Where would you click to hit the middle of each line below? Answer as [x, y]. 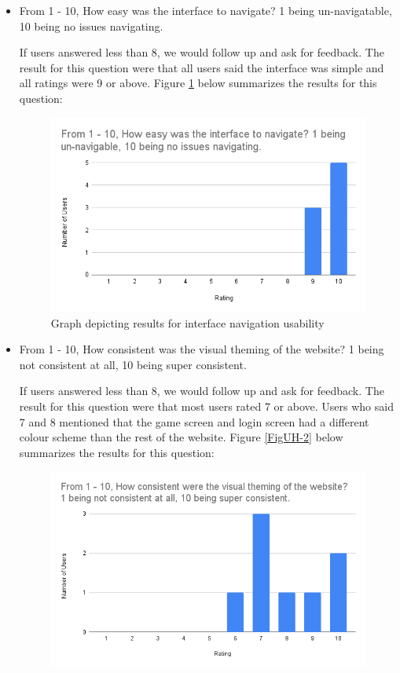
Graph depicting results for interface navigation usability [187, 322]
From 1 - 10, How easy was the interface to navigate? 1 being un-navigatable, [206, 10]
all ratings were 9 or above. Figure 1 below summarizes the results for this [198, 83]
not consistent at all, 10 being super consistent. [133, 364]
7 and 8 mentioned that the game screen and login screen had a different [194, 421]
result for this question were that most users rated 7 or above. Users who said [206, 406]
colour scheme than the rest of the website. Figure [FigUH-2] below [181, 437]
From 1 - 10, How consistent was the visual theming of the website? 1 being [202, 349]
